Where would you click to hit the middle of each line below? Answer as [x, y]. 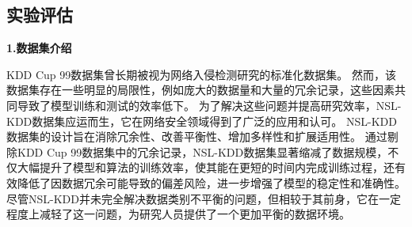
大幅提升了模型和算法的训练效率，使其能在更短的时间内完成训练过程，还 [206, 167]
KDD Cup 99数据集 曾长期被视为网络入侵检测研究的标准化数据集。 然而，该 [201, 74]
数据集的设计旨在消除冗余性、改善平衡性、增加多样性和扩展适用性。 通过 [197, 136]
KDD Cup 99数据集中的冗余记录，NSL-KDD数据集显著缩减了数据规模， [202, 151]
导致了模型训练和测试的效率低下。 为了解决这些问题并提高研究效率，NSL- [209, 105]
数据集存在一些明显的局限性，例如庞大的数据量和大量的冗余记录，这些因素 [200, 90]
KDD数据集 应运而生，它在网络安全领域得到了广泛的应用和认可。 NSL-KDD [202, 121]
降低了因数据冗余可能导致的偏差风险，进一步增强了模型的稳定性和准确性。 [211, 182]
